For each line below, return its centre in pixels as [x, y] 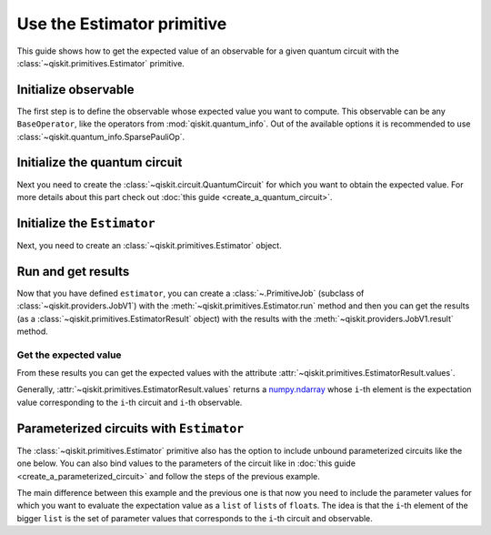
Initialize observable [75, 90]
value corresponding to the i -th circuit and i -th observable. [130, 402]
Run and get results [73, 272]
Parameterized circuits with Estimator [130, 428]
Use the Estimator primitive [122, 24]
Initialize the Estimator [86, 223]
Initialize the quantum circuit [100, 162]
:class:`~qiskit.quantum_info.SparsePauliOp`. [101, 136]
